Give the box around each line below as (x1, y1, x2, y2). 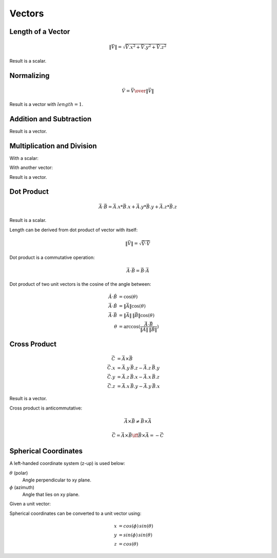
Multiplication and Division (9, 141, 97, 150)
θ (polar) (9, 470, 28, 476)
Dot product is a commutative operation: (9, 254, 95, 261)
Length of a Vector (9, 27, 70, 36)
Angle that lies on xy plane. (22, 491, 80, 497)
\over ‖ (134, 88, 149, 94)
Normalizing (9, 71, 50, 80)
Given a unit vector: (9, 501, 51, 507)
